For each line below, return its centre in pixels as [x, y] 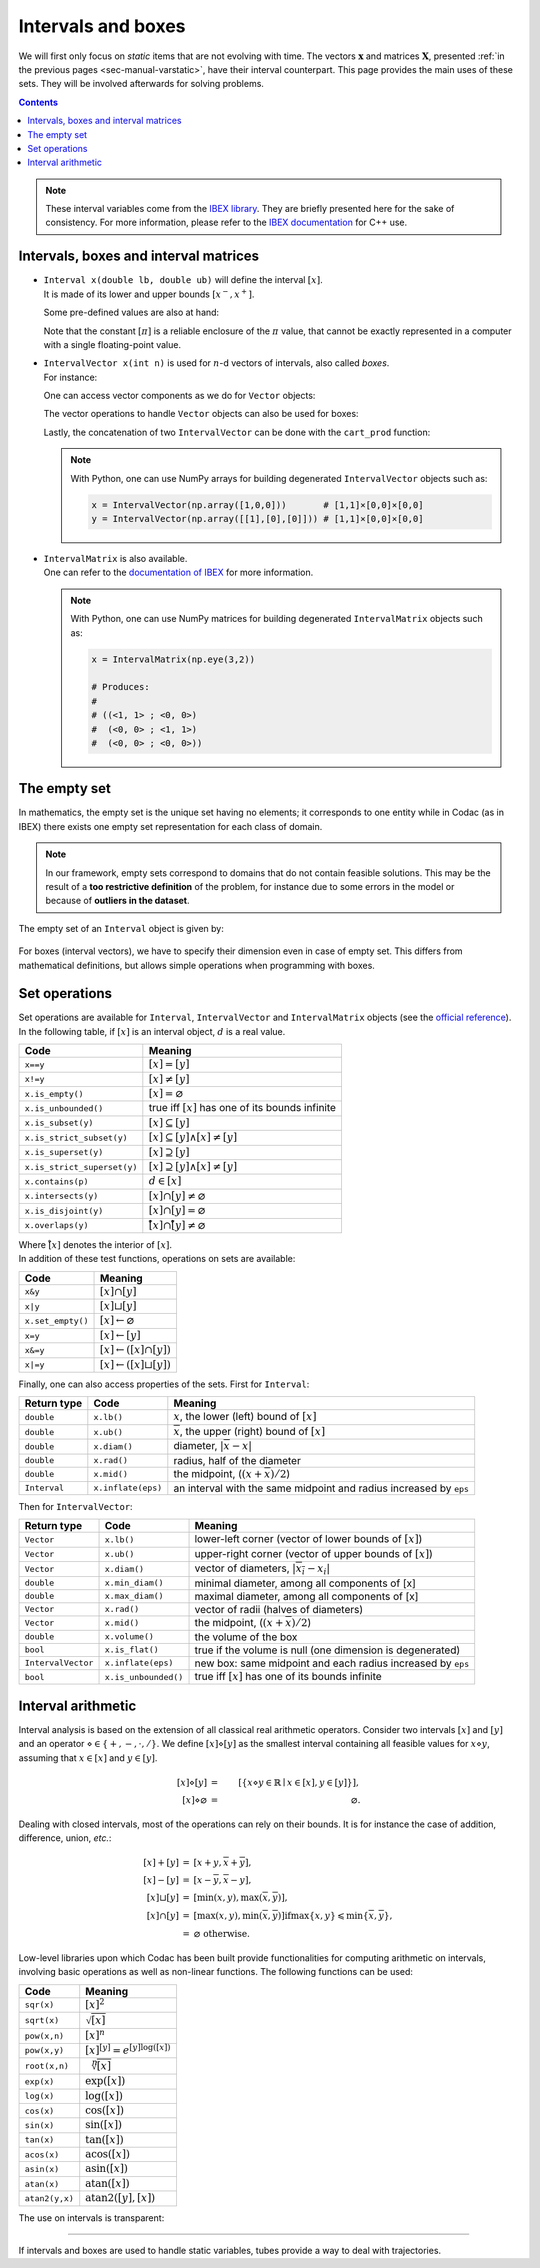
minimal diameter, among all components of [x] [305, 1583]
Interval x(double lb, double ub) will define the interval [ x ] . [183, 280]
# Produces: [120, 687]
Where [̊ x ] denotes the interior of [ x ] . [95, 1244]
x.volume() [129, 1636]
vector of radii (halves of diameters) [279, 1609]
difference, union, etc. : [65, 1838]
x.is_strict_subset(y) [76, 1137]
